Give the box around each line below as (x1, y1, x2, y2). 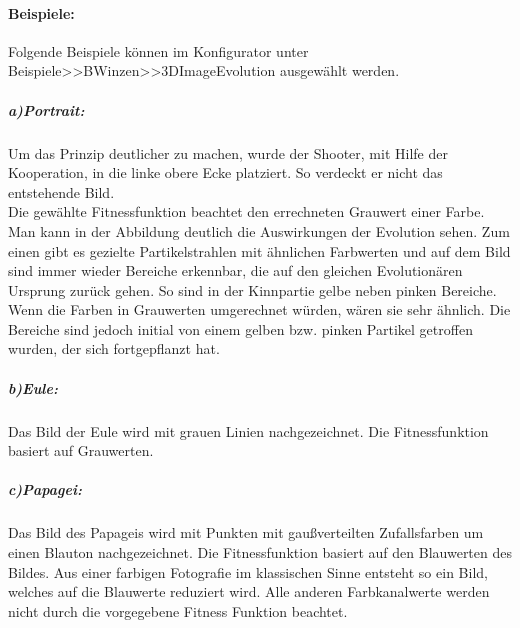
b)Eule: (8, 377, 58, 398)
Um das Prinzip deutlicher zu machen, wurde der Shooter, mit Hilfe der (8, 142, 448, 163)
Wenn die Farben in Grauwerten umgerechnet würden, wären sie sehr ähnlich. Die (8, 299, 511, 320)
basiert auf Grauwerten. (8, 440, 154, 461)
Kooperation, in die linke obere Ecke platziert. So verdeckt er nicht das (8, 162, 443, 183)
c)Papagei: (8, 479, 82, 500)
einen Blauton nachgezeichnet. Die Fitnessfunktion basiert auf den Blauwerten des (8, 541, 512, 562)
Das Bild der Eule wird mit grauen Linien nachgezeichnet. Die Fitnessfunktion (8, 420, 489, 441)
